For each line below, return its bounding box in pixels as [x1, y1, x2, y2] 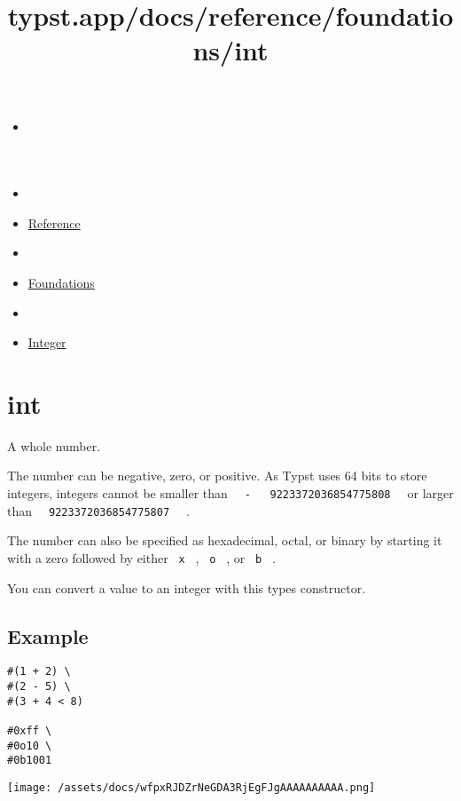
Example [7, 622, 89, 649]
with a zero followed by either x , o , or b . [7, 548, 276, 567]
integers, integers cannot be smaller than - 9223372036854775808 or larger [7, 484, 454, 503]
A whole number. [7, 436, 101, 455]
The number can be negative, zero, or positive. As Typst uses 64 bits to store [7, 466, 427, 485]
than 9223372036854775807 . [7, 501, 190, 519]
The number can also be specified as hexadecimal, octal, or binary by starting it [7, 531, 442, 550]
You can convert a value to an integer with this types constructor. [7, 578, 366, 597]
